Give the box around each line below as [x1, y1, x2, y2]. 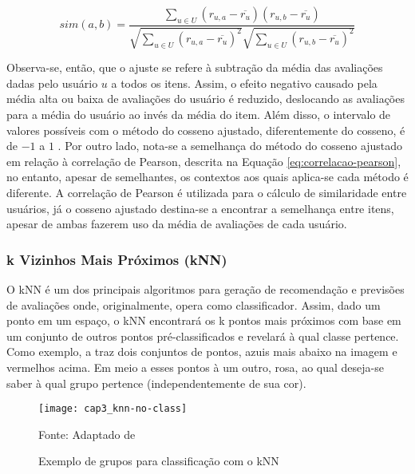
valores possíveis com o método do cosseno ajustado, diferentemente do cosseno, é [6, 121, 405, 138]
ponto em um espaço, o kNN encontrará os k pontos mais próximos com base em [6, 312, 401, 329]
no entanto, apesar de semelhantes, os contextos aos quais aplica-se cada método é [6, 168, 409, 185]
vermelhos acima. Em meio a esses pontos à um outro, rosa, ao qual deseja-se [6, 358, 384, 375]
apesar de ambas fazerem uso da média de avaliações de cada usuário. [6, 215, 347, 232]
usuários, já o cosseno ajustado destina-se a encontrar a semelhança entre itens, [6, 199, 394, 216]
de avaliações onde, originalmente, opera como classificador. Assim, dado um [6, 296, 381, 313]
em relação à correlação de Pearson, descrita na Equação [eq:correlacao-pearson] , [6, 152, 401, 169]
